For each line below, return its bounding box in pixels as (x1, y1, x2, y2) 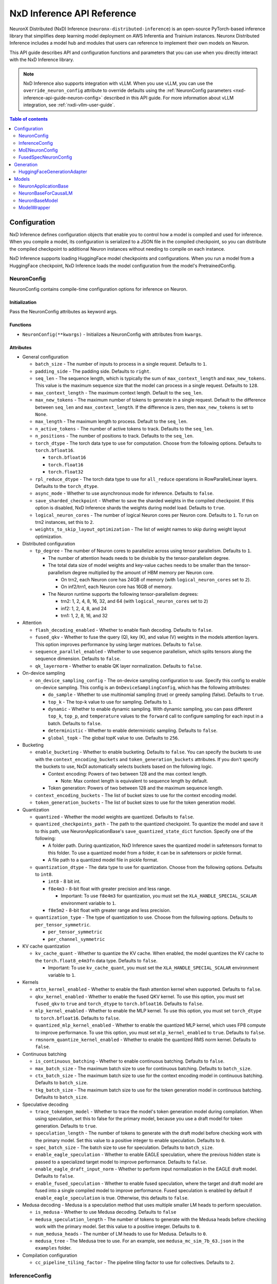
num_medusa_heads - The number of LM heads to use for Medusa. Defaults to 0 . (35, 1231, 207, 1237)
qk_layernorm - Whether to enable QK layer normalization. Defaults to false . (35, 663, 203, 669)
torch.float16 (48, 462, 84, 467)
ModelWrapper (18, 204, 51, 211)
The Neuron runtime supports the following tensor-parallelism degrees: (48, 591, 199, 597)
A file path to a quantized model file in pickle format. (48, 857, 159, 863)
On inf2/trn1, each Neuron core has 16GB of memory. (61, 583, 173, 590)
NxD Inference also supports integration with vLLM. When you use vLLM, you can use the (23, 80, 213, 86)
